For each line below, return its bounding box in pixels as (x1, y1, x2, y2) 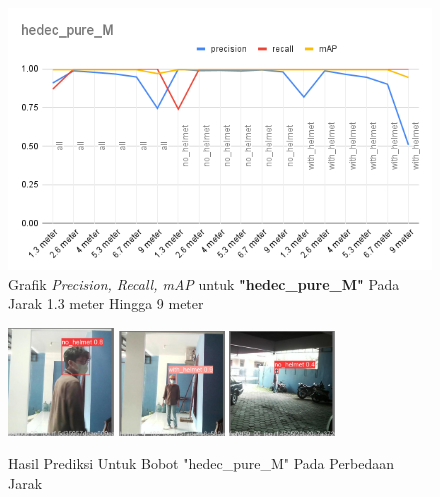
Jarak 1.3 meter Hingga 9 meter (8, 293, 204, 314)
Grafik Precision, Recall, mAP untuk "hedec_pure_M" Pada (8, 273, 400, 294)
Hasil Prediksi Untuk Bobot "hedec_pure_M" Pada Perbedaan (8, 453, 395, 474)
